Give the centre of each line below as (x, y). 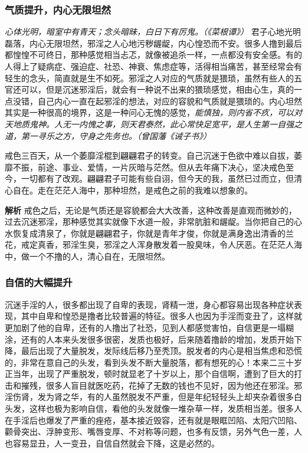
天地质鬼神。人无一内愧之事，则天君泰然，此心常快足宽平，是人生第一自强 (149, 124)
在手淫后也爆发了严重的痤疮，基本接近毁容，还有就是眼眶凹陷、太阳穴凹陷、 (153, 420)
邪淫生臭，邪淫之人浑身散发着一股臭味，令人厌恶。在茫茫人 (178, 244)
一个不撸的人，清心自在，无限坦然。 (99, 256)
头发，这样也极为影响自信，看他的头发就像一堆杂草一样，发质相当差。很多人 (153, 408)
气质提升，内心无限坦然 (58, 9)
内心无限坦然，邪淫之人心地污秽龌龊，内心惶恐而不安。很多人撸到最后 (166, 43)
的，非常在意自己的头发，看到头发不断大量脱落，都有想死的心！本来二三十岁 (153, 362)
